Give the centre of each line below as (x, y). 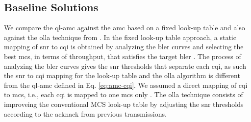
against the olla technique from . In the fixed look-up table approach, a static (120, 37)
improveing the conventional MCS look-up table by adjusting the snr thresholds (124, 104)
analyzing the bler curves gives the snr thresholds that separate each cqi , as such (125, 66)
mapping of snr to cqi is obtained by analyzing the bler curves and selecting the (124, 47)
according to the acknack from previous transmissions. (85, 113)
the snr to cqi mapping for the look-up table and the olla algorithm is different (122, 75)
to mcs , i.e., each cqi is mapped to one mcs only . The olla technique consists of (124, 94)
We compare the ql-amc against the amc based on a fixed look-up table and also (125, 28)
